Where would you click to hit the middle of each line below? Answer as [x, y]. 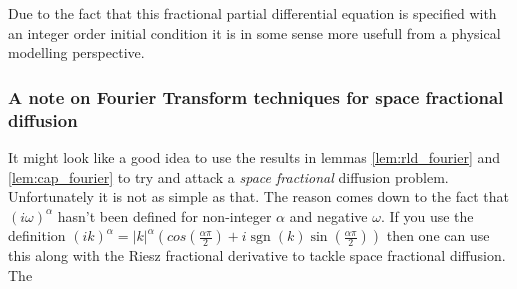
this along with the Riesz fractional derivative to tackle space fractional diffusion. [257, 255]
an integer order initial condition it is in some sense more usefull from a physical [254, 32]
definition [37, 235]
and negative [328, 215]
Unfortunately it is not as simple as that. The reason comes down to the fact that [259, 196]
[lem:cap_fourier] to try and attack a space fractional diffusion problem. [228, 176]
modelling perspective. [76, 52]
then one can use [438, 235]
